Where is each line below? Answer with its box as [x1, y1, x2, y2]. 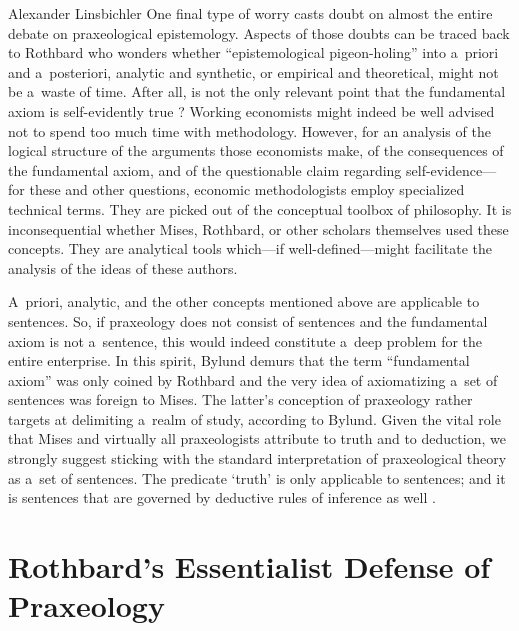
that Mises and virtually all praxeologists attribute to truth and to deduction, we [8, 428, 506, 449]
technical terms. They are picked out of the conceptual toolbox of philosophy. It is [8, 198, 512, 219]
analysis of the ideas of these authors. [8, 257, 238, 278]
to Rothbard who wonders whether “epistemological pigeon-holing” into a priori [8, 42, 499, 63]
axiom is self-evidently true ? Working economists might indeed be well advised [8, 100, 495, 121]
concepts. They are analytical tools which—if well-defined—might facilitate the [8, 238, 492, 259]
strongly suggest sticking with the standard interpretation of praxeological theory [8, 448, 507, 469]
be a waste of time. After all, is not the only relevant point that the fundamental [8, 81, 506, 102]
